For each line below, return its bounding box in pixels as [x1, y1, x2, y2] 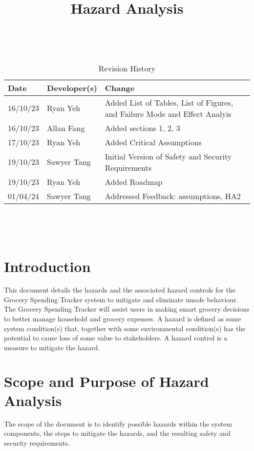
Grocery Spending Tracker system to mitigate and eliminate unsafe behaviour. [4, 294, 238, 304]
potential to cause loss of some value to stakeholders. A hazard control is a [4, 333, 228, 343]
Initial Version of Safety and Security [105, 150, 232, 162]
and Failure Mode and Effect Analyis [105, 108, 232, 119]
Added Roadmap [105, 176, 163, 187]
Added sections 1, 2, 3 [105, 122, 180, 134]
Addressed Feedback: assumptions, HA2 [105, 190, 241, 202]
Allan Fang [47, 122, 85, 134]
